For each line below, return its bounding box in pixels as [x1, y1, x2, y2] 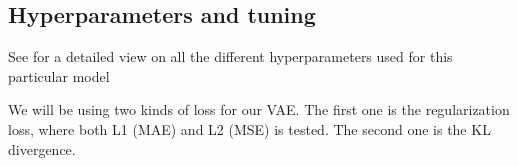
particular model [8, 65, 110, 86]
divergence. [8, 138, 76, 159]
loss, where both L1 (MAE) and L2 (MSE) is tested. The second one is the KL [8, 118, 491, 139]
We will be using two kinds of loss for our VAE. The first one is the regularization [8, 99, 510, 120]
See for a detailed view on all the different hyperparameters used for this [8, 46, 453, 67]
